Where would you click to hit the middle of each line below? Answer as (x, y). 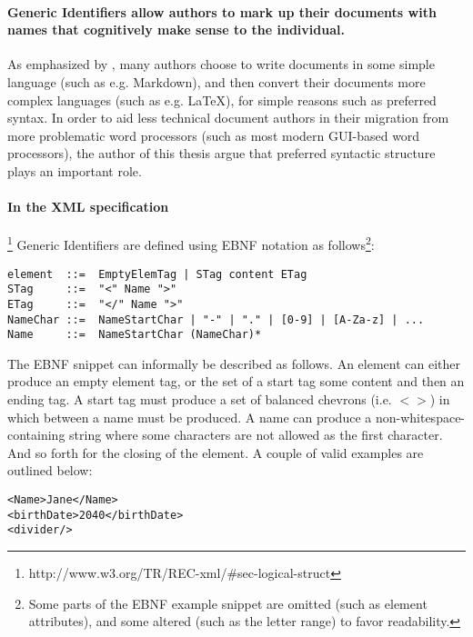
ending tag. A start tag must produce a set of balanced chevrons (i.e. (200, 399)
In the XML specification (88, 207)
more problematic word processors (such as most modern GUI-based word (214, 135)
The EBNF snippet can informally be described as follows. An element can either (234, 363)
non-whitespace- (420, 417)
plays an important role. (75, 170)
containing (36, 435)
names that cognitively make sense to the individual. (176, 30)
